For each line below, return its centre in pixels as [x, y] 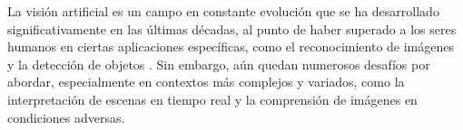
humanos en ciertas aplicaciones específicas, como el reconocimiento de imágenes [231, 46]
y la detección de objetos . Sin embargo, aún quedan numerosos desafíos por [219, 64]
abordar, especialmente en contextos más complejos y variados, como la [206, 82]
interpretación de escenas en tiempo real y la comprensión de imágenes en [212, 99]
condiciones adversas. [66, 117]
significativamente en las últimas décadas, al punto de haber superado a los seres [232, 28]
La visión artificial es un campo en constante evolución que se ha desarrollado [223, 11]
